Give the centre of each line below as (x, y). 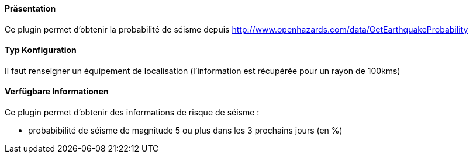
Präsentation (30, 8)
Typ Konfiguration (41, 50)
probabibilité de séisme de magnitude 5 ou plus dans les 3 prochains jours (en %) (185, 131)
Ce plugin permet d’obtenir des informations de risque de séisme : (132, 113)
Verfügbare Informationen (57, 92)
